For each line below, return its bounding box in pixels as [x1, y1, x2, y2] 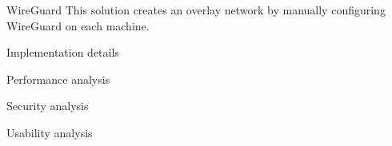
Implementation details [6, 44, 119, 61]
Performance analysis [6, 70, 110, 87]
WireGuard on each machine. [6, 17, 150, 34]
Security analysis [6, 97, 89, 114]
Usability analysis [6, 124, 93, 140]
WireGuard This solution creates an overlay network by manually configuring [6, 2, 386, 18]
